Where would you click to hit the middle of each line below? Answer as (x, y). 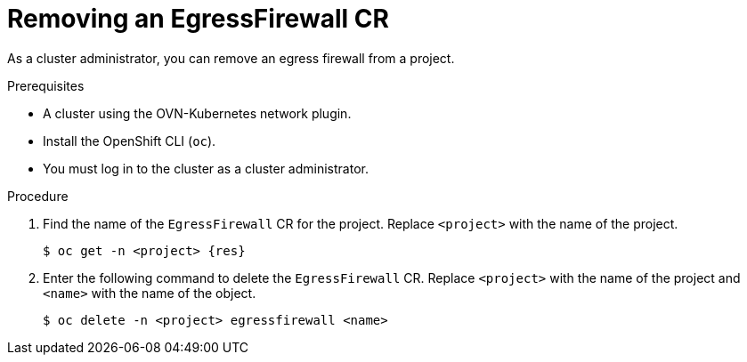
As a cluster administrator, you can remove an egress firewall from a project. (231, 58)
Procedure (38, 196)
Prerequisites (46, 85)
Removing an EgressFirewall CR (198, 19)
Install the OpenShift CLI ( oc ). (130, 141)
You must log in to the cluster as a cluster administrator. (206, 168)
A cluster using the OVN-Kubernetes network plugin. (197, 113)
